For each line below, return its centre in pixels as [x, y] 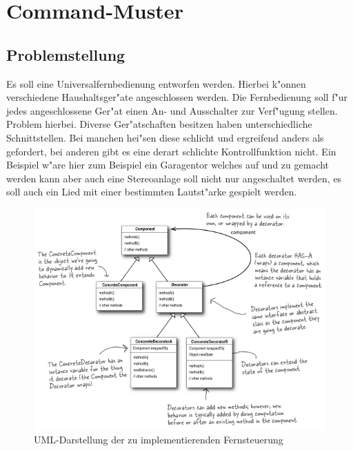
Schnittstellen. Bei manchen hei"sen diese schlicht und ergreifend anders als [165, 137]
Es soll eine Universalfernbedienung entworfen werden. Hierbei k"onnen [156, 83]
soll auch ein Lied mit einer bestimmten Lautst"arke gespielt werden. [152, 192]
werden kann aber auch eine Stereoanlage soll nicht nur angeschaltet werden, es [174, 178]
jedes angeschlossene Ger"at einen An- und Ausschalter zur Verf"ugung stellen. [172, 110]
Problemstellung [66, 54]
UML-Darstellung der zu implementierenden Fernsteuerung [159, 440]
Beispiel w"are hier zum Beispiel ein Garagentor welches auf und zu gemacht [168, 165]
